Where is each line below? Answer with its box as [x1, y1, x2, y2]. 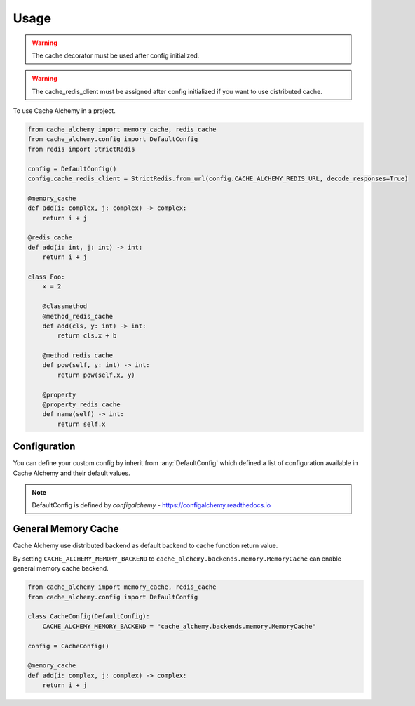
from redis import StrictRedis [27, 145, 136, 153]
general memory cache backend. [13, 564, 109, 573]
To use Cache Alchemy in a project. [13, 107, 116, 115]
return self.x [57, 420, 106, 428]
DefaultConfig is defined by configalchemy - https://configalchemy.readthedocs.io [32, 501, 271, 509]
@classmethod [42, 302, 88, 310]
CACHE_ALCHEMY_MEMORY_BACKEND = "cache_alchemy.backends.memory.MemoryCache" [42, 622, 317, 630]
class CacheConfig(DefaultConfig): [27, 613, 150, 620]
